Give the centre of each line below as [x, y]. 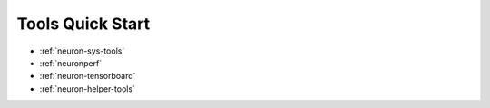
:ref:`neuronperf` [71, 63]
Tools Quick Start [83, 24]
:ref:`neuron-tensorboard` [88, 76]
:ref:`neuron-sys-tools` [82, 51]
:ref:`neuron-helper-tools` [88, 88]
